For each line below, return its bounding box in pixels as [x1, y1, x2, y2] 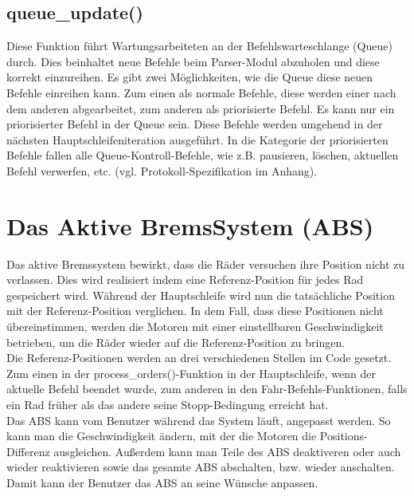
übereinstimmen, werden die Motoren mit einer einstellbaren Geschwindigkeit [6, 318, 384, 335]
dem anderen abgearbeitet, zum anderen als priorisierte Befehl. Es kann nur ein [6, 100, 395, 116]
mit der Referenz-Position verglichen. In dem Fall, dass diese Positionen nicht [6, 302, 384, 319]
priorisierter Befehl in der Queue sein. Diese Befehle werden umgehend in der [6, 116, 383, 132]
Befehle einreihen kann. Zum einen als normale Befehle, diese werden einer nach [6, 84, 396, 100]
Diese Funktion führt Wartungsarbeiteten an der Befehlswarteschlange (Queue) [6, 37, 393, 54]
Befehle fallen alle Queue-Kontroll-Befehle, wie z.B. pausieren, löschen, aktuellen [6, 147, 399, 163]
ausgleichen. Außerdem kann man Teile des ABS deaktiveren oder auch [53, 443, 401, 459]
